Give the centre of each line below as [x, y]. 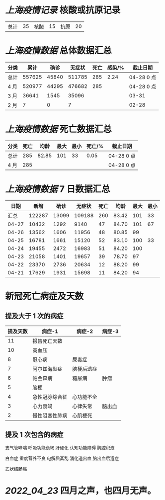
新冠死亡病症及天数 [44, 296]
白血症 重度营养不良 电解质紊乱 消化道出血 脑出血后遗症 [62, 458]
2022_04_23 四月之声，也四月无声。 [81, 491]
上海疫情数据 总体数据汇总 [58, 51]
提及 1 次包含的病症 [34, 435]
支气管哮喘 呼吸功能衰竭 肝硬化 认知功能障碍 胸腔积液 [60, 447]
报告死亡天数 [48, 341]
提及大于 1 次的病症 [34, 316]
